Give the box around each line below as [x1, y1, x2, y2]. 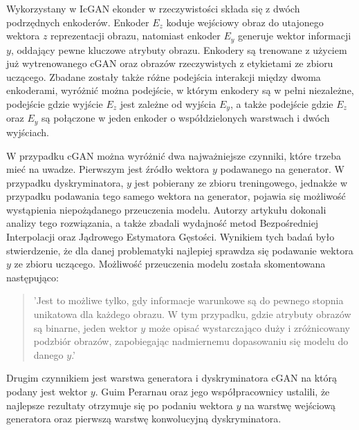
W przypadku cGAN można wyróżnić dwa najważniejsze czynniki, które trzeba [6, 148, 342, 162]
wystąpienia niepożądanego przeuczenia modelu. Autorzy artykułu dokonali [6, 202, 326, 216]
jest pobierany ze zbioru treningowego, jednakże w [134, 175, 348, 189]
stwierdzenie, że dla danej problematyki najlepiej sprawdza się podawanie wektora [6, 243, 353, 257]
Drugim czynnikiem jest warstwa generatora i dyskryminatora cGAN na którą [6, 371, 337, 385]
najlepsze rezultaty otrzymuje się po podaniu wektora [6, 398, 233, 412]
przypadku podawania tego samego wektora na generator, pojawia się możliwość [6, 189, 346, 203]
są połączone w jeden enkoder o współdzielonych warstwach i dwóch [41, 111, 330, 125]
